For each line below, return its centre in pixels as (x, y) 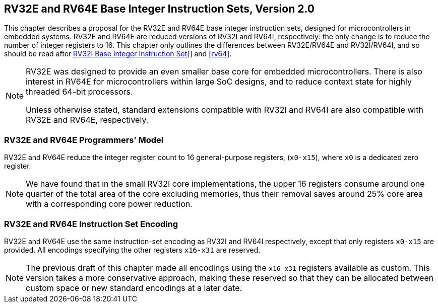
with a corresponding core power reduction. (109, 204)
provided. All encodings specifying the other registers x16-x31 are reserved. (132, 250)
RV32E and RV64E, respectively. (87, 120)
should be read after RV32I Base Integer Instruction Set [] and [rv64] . (118, 54)
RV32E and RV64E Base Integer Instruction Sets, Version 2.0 (159, 9)
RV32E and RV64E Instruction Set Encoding (91, 224)
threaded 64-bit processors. (79, 92)
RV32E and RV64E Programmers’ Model (84, 140)
